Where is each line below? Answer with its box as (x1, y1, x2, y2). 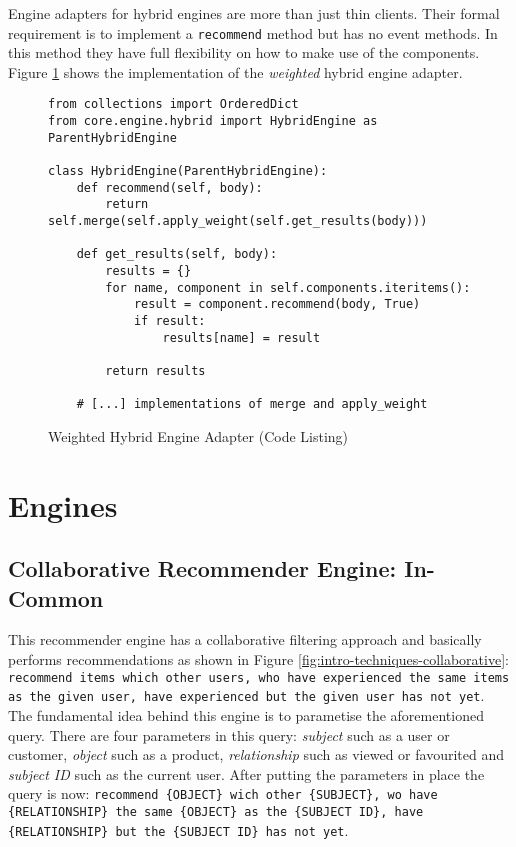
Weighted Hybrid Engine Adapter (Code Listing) (48, 425, 349, 446)
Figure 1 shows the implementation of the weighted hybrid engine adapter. (8, 61, 463, 82)
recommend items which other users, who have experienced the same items (8, 670, 510, 685)
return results (105, 363, 206, 378)
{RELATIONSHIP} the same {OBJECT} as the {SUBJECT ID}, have (8, 805, 424, 819)
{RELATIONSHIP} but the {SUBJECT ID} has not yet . (8, 819, 349, 840)
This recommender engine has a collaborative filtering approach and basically (8, 629, 482, 650)
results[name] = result (162, 330, 321, 345)
